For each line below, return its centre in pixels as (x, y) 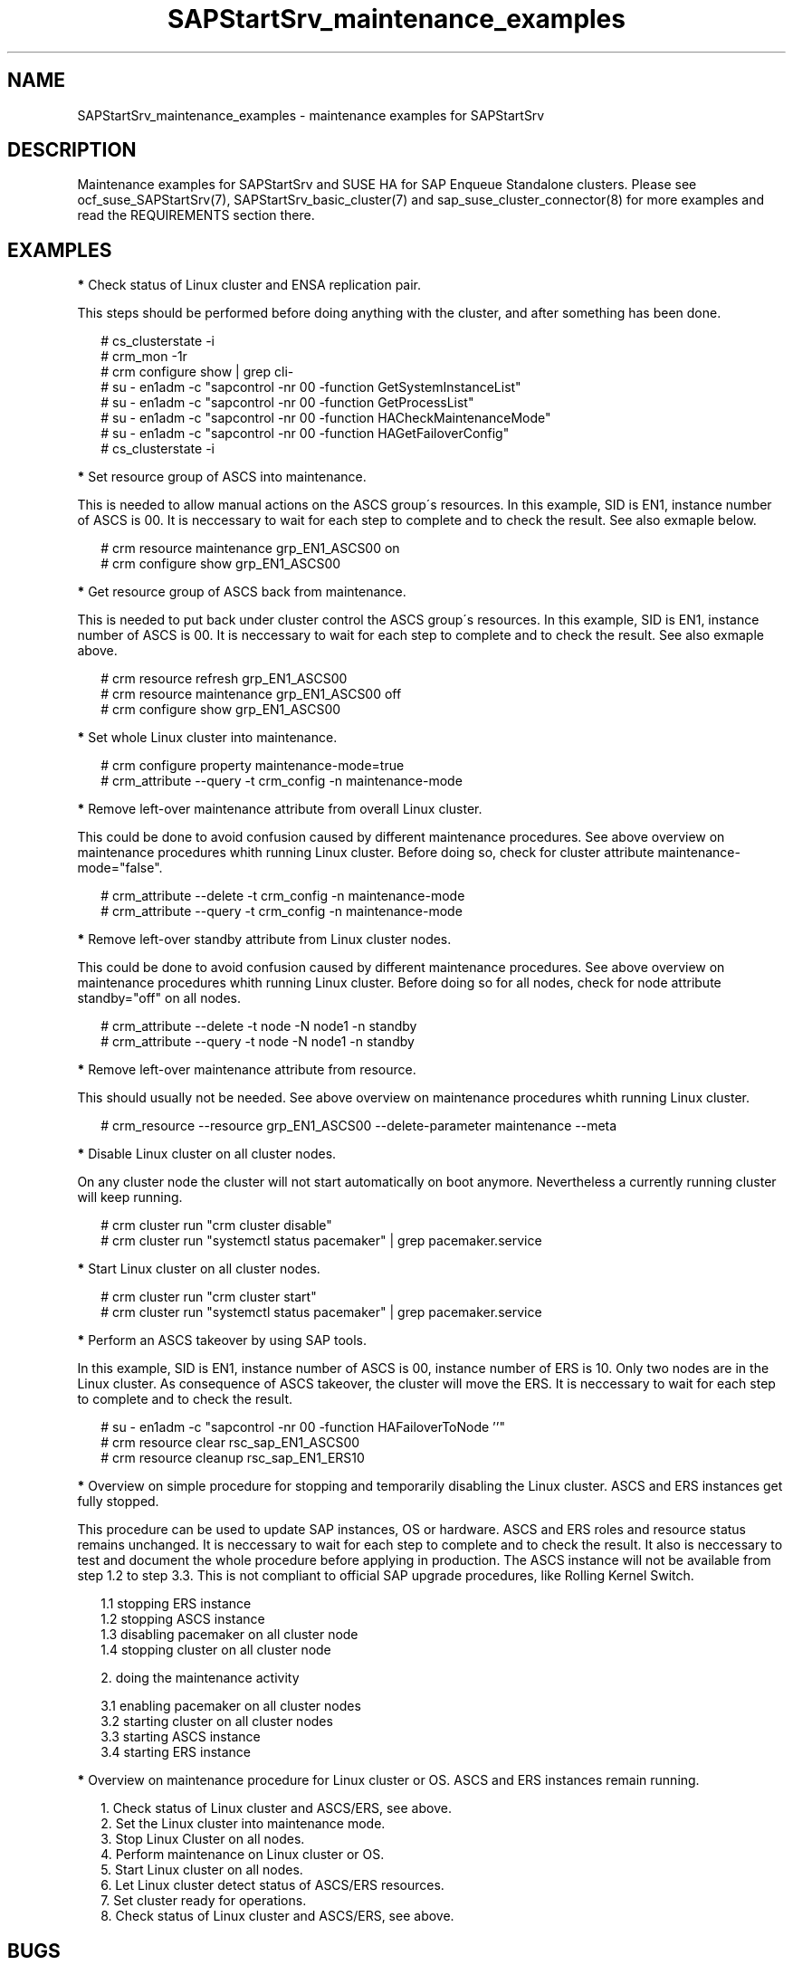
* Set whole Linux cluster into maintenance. (207, 738)
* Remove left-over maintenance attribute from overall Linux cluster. (280, 809)
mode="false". (120, 868)
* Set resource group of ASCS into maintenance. (222, 477)
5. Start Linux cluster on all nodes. (202, 1870)
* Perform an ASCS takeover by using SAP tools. (222, 1340)
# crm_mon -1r (144, 357)
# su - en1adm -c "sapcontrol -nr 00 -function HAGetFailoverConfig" (305, 434)
